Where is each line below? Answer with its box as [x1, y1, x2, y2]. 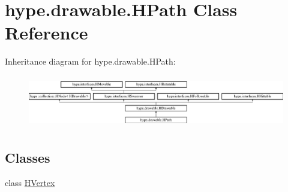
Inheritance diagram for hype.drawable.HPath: [5, 55, 176, 68]
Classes [5, 148, 50, 167]
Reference [5, 20, 88, 45]
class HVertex [5, 176, 55, 188]
